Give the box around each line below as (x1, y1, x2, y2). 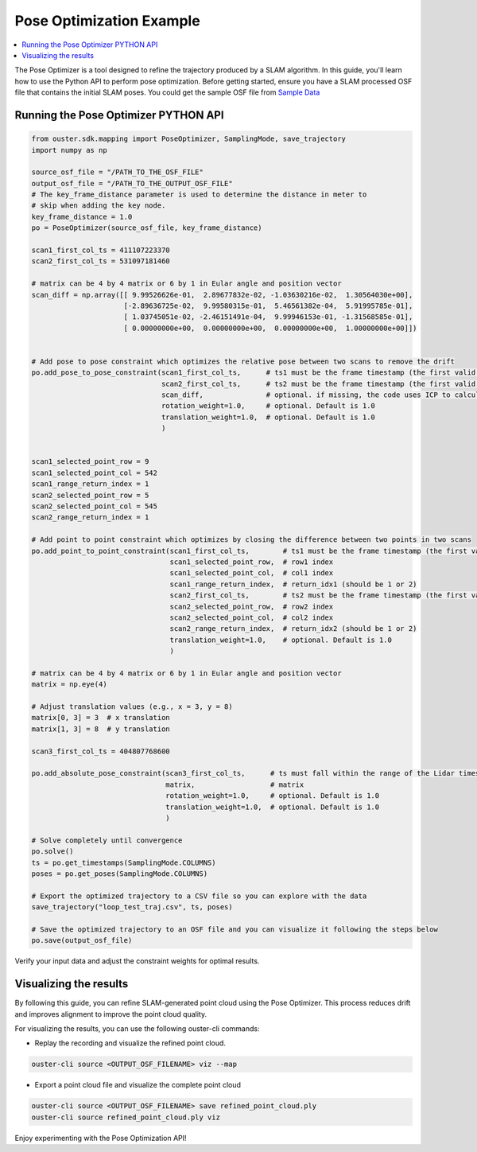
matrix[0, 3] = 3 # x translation (31, 713, 170, 722)
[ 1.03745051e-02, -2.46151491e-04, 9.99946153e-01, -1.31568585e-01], (123, 313, 413, 321)
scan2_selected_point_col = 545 (31, 502, 158, 511)
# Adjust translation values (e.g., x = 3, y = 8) (31, 702, 234, 711)
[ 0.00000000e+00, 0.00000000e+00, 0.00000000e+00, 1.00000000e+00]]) (123, 323, 417, 333)
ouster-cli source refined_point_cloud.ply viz (31, 1112, 220, 1122)
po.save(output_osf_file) (31, 936, 133, 945)
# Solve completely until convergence (31, 835, 183, 845)
